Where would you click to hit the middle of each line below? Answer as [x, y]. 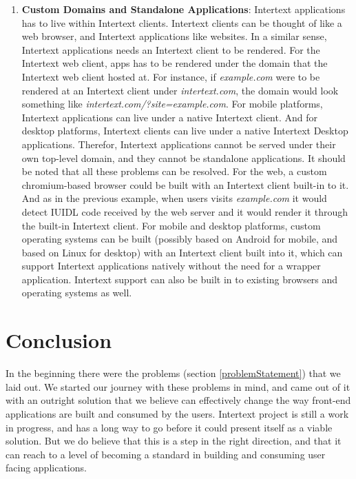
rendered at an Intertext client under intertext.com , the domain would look [180, 90]
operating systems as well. [77, 293]
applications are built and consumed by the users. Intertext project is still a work [177, 413]
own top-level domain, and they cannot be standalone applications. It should [184, 157]
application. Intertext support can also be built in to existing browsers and [180, 279]
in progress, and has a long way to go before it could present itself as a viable [169, 427]
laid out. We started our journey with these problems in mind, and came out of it [178, 386]
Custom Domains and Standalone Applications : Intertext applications [184, 9]
